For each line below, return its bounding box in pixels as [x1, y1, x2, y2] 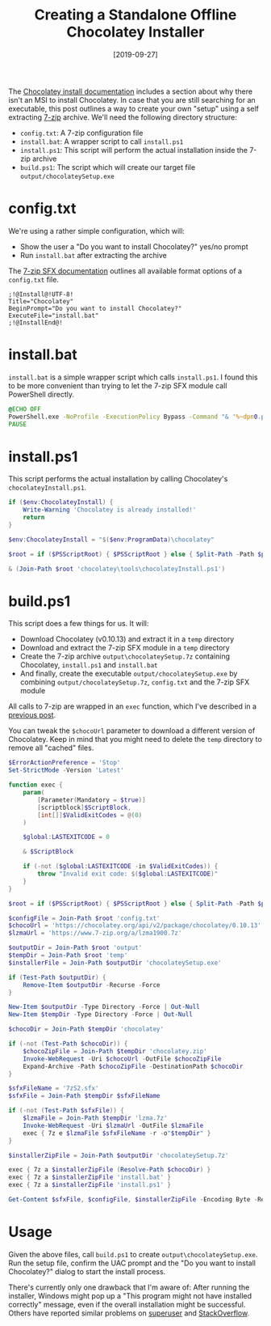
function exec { [8, 781, 63, 790]
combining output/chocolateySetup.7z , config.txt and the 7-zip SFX [19, 677, 250, 687]
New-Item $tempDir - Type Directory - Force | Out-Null [8, 1010, 194, 1019]
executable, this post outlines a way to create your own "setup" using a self [8, 104, 260, 113]
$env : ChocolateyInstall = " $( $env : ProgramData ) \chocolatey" [8, 536, 215, 544]
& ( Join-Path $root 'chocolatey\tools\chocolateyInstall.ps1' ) [8, 565, 226, 573]
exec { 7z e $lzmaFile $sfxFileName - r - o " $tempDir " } [23, 1129, 211, 1137]
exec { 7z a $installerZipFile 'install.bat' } [8, 1173, 172, 1182]
